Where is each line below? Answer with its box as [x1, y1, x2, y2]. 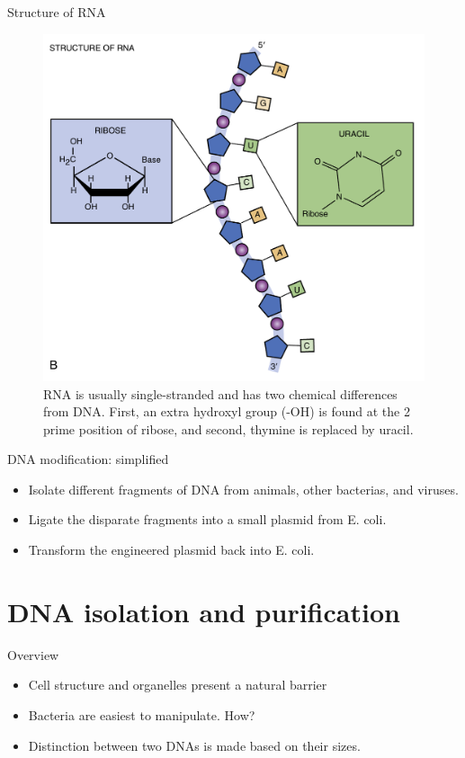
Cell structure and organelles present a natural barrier [28, 675, 327, 694]
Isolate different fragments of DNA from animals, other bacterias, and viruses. [28, 479, 459, 498]
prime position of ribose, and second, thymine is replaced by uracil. [43, 419, 414, 438]
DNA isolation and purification [7, 593, 400, 629]
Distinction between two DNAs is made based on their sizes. [28, 736, 361, 754]
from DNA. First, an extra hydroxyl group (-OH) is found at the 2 [43, 402, 410, 421]
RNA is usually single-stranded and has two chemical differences [43, 384, 398, 403]
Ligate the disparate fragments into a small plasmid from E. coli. [28, 510, 387, 529]
